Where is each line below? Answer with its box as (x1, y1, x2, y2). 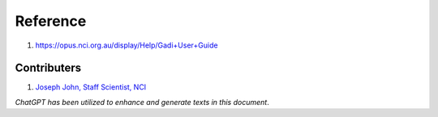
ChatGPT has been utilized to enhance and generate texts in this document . (15, 97, 269, 107)
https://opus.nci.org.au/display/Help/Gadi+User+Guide (35, 40, 218, 50)
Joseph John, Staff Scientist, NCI (35, 82, 147, 92)
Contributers (15, 61, 82, 75)
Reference (15, 12, 87, 30)
